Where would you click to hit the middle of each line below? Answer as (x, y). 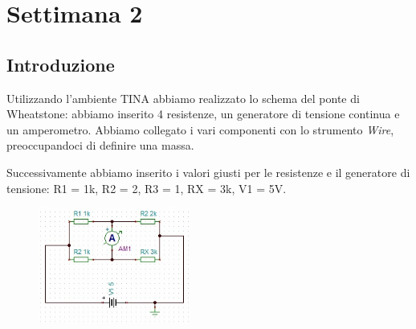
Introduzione (61, 64)
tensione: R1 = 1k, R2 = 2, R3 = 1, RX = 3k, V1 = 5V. (147, 188)
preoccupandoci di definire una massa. (100, 145)
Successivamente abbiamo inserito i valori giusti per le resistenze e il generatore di (208, 172)
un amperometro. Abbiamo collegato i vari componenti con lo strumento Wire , (200, 129)
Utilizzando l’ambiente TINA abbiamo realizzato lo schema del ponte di (183, 98)
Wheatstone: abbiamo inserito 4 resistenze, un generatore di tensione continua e (203, 114)
